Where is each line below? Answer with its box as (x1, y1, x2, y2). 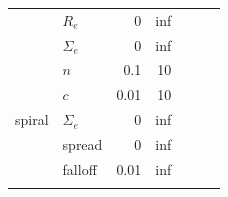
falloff (62, 158, 97, 179)
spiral (15, 109, 49, 130)
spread (62, 133, 103, 154)
